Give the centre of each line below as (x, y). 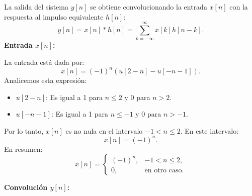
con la (239, 7)
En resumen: (23, 149)
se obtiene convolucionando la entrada (149, 7)
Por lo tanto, (24, 130)
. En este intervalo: (209, 130)
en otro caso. (164, 170)
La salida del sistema (36, 7)
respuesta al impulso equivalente (54, 16)
